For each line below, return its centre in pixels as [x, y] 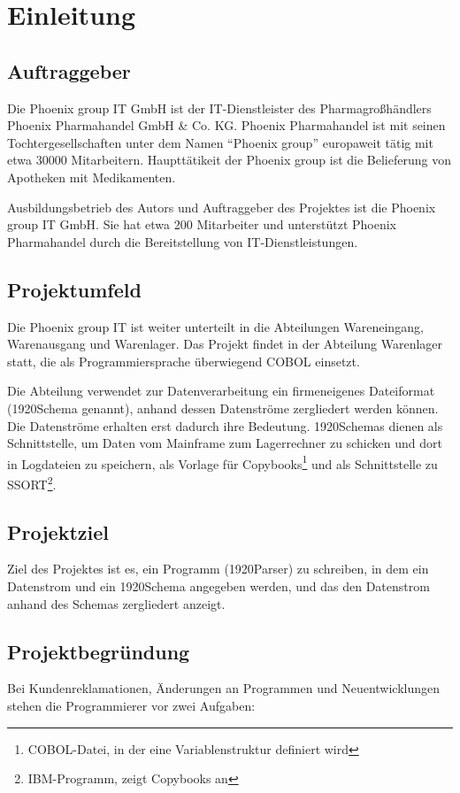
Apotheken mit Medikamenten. [92, 177]
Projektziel [58, 531]
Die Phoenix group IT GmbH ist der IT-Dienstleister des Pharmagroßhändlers [219, 108]
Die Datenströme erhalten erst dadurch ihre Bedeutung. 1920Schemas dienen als [225, 425]
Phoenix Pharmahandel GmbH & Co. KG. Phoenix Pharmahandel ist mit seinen [226, 125]
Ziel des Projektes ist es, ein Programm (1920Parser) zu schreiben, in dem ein [218, 569]
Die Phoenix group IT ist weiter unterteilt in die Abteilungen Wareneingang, [215, 326]
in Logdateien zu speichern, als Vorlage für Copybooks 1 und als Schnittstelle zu [222, 462]
